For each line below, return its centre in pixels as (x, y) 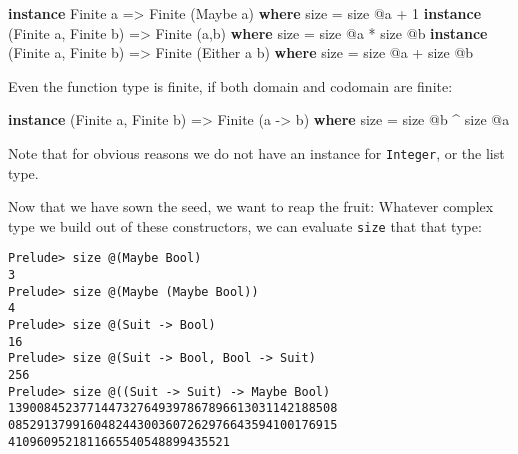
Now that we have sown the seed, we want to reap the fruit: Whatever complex (251, 206)
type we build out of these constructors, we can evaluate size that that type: (245, 225)
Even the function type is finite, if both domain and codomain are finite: (230, 85)
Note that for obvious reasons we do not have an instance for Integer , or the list (256, 152)
